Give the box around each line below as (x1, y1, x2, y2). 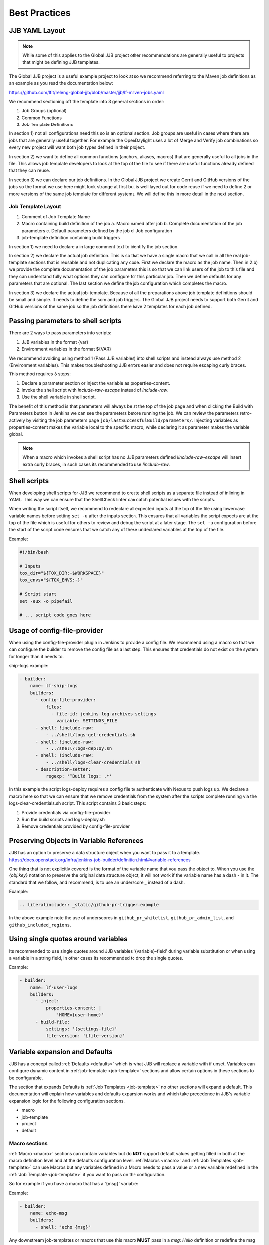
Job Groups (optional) (21, 108, 67, 114)
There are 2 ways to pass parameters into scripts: (9, 330, 112, 336)
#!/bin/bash (19, 549, 49, 555)
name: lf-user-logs (30, 984, 78, 990)
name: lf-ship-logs (30, 683, 78, 689)
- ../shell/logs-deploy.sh (45, 746, 112, 751)
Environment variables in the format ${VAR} (21, 346, 112, 352)
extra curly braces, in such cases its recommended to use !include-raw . (22, 461, 170, 467)
